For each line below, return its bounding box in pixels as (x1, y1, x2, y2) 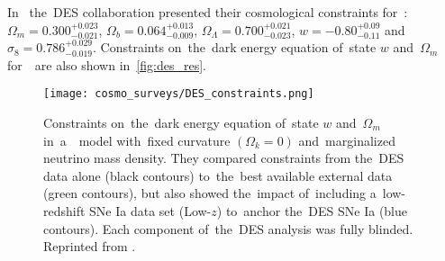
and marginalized (298, 130, 395, 149)
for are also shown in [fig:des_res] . (7, 55, 206, 74)
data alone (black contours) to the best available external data (43, 166, 393, 184)
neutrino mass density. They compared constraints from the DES (43, 148, 404, 167)
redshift (43, 202, 86, 220)
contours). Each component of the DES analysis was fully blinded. (43, 219, 413, 238)
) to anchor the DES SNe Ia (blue (216, 202, 407, 220)
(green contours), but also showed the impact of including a (43, 184, 377, 202)
